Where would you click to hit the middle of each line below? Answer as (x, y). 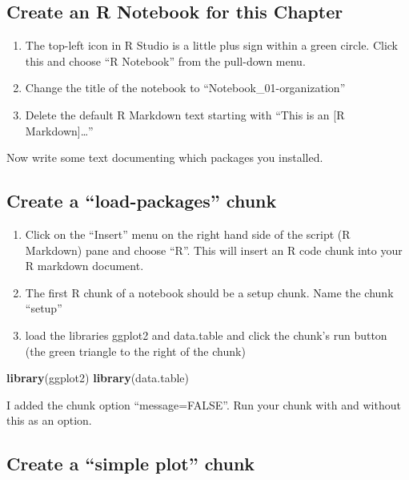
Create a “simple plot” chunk (131, 464)
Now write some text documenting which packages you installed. (165, 157)
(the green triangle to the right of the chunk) (135, 351)
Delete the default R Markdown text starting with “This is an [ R (185, 114)
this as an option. (49, 420)
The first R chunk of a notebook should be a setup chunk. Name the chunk (209, 292)
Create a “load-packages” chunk (142, 201)
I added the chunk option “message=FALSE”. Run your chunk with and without (204, 404)
